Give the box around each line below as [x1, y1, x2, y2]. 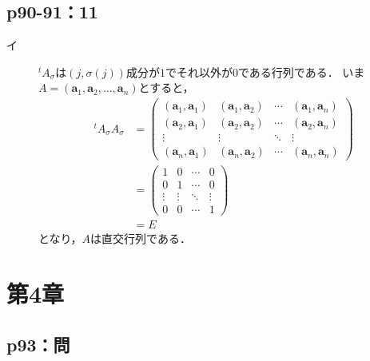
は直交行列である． [90, 230, 191, 247]
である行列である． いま [237, 63, 365, 80]
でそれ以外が [165, 63, 233, 80]
